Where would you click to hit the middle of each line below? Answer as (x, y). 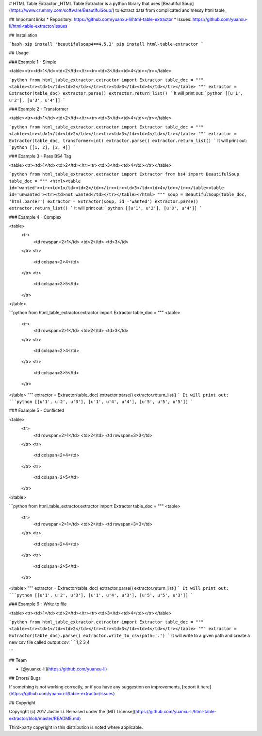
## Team (18, 660)
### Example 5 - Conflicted (37, 410)
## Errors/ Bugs (25, 678)
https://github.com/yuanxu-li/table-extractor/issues (62, 694)
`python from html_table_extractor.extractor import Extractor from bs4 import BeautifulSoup (124, 174)
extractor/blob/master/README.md (44, 718)
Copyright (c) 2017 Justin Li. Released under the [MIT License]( (72, 712)
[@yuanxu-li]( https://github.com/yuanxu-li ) (64, 669)
